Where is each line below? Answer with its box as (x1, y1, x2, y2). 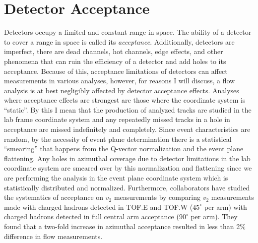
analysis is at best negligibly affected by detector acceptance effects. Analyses (4, 85, 239, 95)
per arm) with (204, 201, 247, 212)
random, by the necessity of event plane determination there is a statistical (4, 133, 232, 144)
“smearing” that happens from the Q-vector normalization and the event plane (4, 143, 244, 154)
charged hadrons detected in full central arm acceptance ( (4, 211, 179, 222)
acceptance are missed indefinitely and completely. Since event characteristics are (4, 124, 251, 134)
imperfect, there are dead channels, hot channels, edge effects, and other (4, 46, 223, 57)
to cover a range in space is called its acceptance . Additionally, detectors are (4, 36, 235, 47)
